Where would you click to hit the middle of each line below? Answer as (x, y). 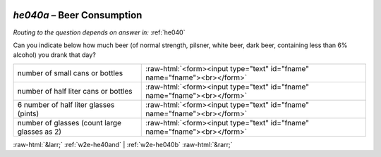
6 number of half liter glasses (66, 104)
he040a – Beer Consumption (78, 15)
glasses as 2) (40, 132)
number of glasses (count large (69, 123)
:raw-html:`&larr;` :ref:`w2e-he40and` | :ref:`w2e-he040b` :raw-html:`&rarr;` (123, 144)
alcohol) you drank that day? (55, 55)
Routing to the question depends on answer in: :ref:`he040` (99, 32)
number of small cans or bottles (70, 73)
